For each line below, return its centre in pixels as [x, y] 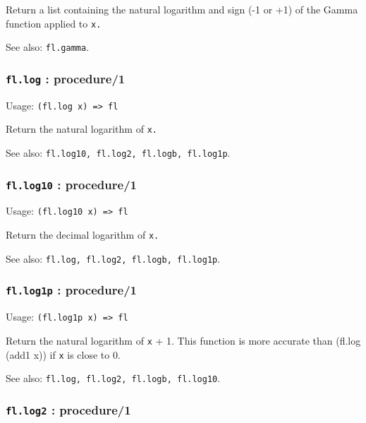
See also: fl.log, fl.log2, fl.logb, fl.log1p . [113, 258]
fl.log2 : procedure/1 [68, 409]
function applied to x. [54, 23]
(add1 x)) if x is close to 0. [63, 354]
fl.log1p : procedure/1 [71, 290]
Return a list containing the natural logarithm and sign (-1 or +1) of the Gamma [182, 9]
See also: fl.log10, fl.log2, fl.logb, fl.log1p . [118, 153]
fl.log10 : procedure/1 [71, 184]
